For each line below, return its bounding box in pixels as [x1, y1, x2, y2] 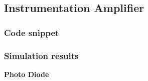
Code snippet [4, 26, 59, 38]
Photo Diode [4, 68, 49, 79]
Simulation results [4, 49, 79, 61]
